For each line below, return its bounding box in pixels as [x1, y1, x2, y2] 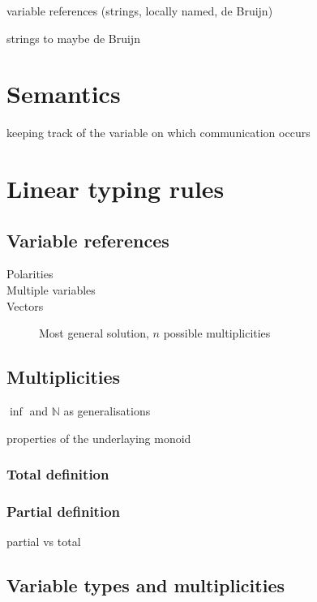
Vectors [6, 297, 44, 314]
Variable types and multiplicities [6, 573, 285, 598]
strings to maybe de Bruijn [6, 29, 140, 46]
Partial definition [6, 501, 120, 522]
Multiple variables [6, 282, 96, 299]
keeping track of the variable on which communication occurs [6, 124, 311, 141]
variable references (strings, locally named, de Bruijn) [6, 2, 273, 19]
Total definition [6, 464, 109, 484]
